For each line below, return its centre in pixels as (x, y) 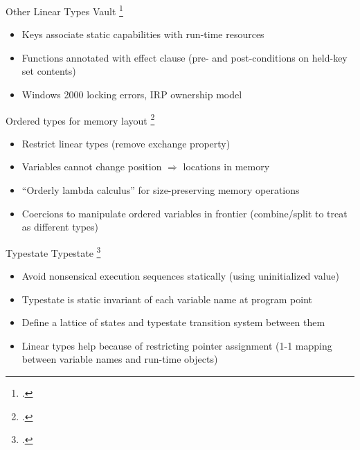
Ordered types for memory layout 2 (80, 119)
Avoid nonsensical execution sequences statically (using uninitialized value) (180, 276)
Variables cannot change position (92, 166)
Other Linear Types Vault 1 (64, 10)
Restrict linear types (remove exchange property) (126, 143)
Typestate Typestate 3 (53, 251)
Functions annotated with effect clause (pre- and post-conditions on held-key (184, 57)
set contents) (49, 71)
